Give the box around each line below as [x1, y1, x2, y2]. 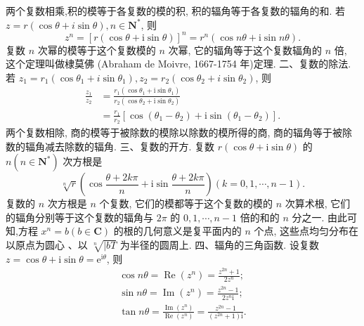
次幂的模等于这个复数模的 [37, 42, 156, 57]
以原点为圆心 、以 [6, 237, 88, 252]
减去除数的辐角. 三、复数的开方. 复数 [44, 138, 215, 153]
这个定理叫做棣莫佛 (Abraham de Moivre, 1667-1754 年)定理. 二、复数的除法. [6, 56, 351, 71]
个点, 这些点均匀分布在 [254, 223, 359, 238]
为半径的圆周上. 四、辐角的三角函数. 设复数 [119, 237, 319, 252]
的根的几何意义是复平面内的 [113, 223, 242, 238]
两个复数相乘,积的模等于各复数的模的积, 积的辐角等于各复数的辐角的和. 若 [6, 4, 345, 18]
